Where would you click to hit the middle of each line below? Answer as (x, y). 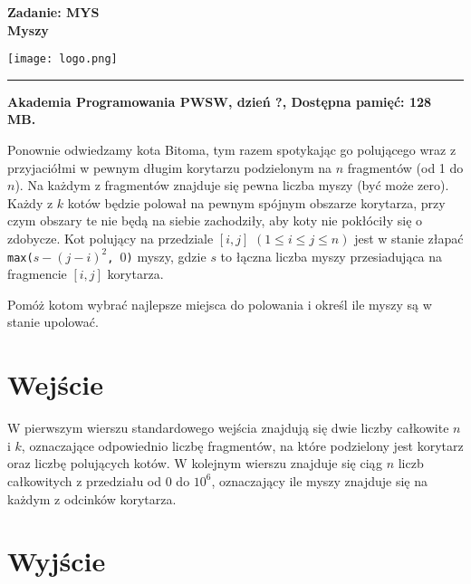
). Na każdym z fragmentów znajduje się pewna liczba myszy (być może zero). (232, 185)
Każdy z (30, 202)
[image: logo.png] (62, 59)
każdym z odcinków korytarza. (92, 498)
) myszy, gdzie (166, 256)
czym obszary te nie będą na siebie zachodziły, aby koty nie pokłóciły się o (215, 220)
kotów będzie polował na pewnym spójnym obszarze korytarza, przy (256, 202)
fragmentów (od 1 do (405, 167)
